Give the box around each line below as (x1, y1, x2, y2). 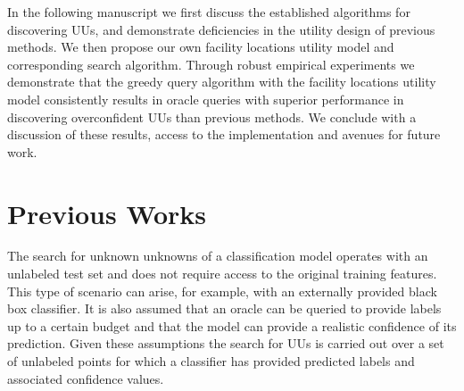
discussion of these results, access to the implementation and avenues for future (7, 125, 441, 144)
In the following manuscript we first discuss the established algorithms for (7, 3, 410, 21)
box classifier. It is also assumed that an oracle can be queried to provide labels (7, 299, 442, 318)
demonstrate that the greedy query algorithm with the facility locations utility (7, 72, 436, 91)
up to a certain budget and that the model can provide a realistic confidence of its (7, 316, 457, 335)
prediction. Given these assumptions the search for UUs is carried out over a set (7, 334, 444, 353)
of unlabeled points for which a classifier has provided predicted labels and (7, 352, 415, 370)
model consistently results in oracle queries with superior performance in (7, 89, 404, 108)
